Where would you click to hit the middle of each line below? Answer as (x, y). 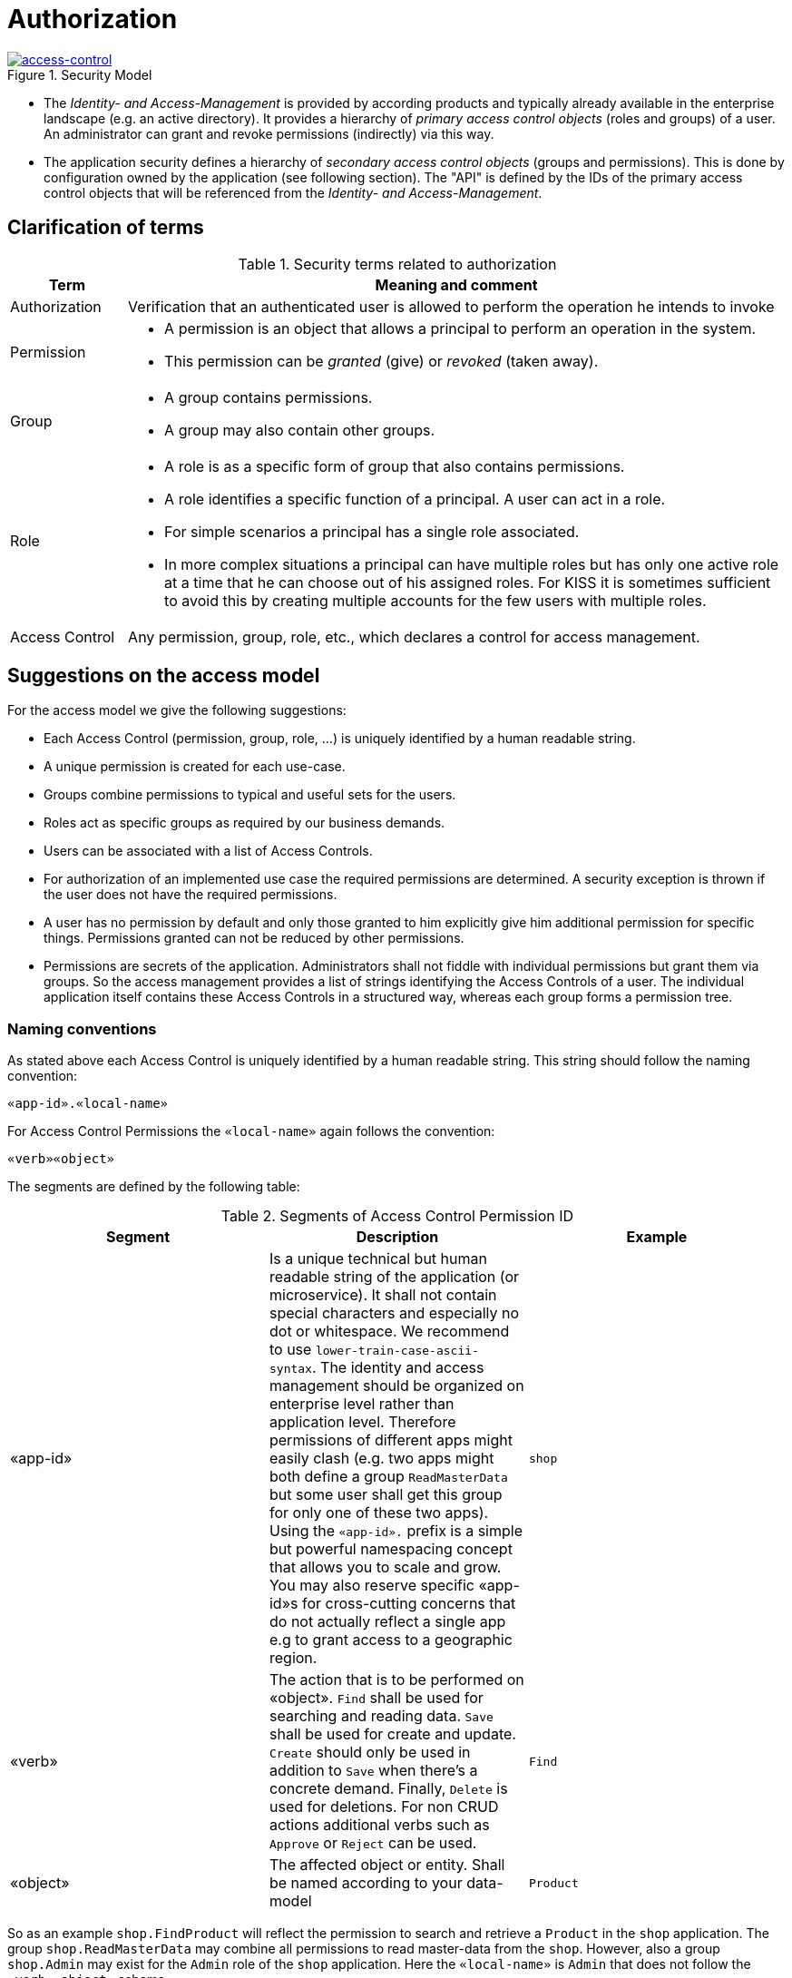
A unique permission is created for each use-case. (195, 767)
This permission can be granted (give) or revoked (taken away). (381, 361)
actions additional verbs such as (379, 1825)
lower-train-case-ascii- (397, 1351)
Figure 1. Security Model (80, 74)
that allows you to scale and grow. (385, 1567)
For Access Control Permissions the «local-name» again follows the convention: (251, 1131)
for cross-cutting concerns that (409, 1604)
